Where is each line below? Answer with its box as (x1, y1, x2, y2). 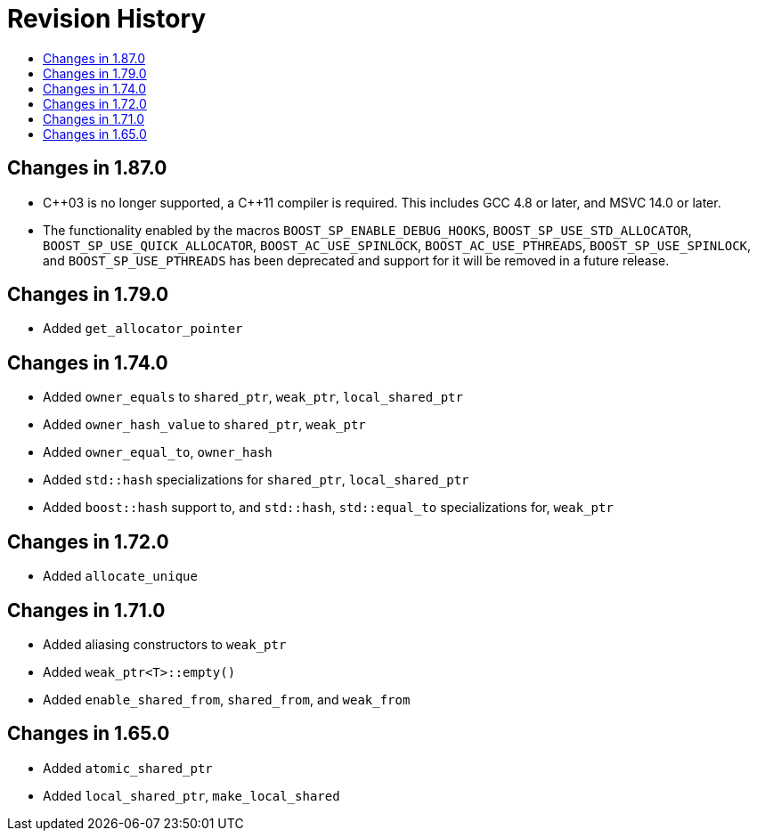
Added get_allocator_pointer (43, 321, 243, 337)
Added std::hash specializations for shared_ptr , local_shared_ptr (43, 472, 469, 488)
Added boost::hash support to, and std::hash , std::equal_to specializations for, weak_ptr (43, 500, 614, 516)
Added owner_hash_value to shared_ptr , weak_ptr (43, 417, 366, 433)
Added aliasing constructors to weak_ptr (43, 636, 287, 652)
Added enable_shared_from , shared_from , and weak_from (43, 691, 411, 707)
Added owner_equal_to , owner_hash (43, 444, 273, 460)
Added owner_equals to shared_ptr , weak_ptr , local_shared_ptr (43, 389, 463, 405)
